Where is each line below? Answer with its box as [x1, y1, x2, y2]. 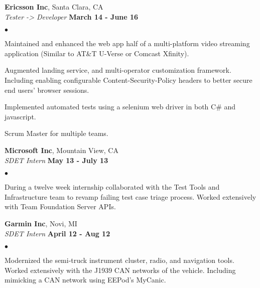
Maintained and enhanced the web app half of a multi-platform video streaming [5, 38, 250, 49]
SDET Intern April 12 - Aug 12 [5, 228, 110, 238]
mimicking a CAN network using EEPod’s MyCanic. [5, 274, 166, 285]
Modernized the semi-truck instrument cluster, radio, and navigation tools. [5, 255, 234, 265]
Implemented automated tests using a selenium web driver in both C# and [5, 101, 236, 112]
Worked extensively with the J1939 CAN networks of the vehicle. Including [5, 264, 236, 275]
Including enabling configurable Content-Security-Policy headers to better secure [5, 74, 252, 85]
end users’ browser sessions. [5, 84, 89, 95]
